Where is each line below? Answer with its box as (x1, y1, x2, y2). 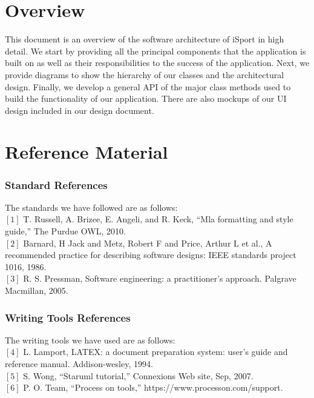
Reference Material (5, 139, 168, 164)
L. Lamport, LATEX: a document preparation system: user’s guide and (23, 345, 288, 358)
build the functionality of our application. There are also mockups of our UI (5, 92, 287, 105)
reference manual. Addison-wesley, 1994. (5, 357, 153, 370)
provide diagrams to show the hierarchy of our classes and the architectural (5, 68, 284, 81)
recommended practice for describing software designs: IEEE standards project (5, 248, 296, 261)
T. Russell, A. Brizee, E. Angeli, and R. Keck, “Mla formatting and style (23, 213, 293, 225)
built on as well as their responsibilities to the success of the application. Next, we (5, 56, 310, 69)
